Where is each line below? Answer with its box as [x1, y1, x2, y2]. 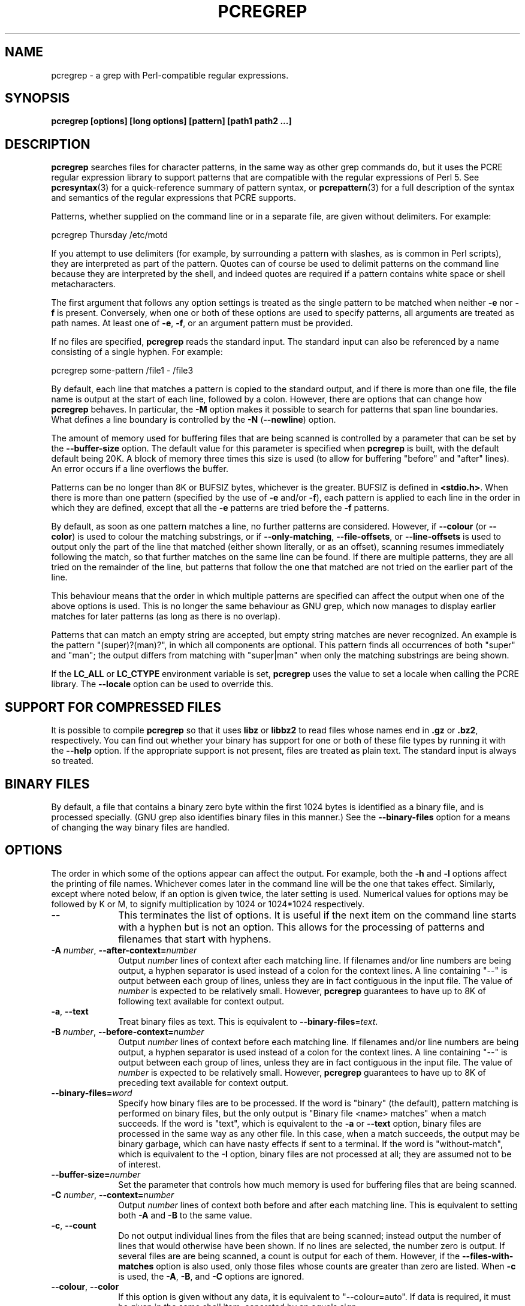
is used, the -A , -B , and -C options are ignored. [118, 1271, 304, 1281]
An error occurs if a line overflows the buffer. [51, 464, 228, 474]
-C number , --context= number [51, 1189, 174, 1200]
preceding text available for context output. [118, 1077, 289, 1088]
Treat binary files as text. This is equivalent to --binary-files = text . [118, 1016, 378, 1027]
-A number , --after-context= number [51, 944, 197, 955]
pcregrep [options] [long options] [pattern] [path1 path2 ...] [51, 116, 292, 127]
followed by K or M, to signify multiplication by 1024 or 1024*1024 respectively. [51, 898, 364, 909]
